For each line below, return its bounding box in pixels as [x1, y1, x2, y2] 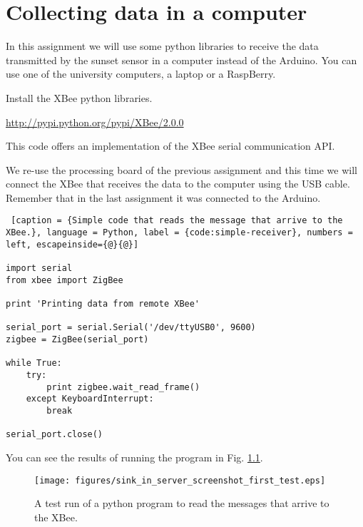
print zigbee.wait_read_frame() [46, 382, 200, 392]
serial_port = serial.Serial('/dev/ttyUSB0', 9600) [6, 322, 256, 333]
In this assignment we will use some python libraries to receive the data [6, 39, 319, 53]
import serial [6, 263, 73, 274]
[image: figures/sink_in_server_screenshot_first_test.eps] [34, 475, 326, 486]
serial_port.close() [6, 429, 103, 440]
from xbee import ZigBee [6, 275, 123, 285]
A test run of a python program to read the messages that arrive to [34, 496, 329, 511]
